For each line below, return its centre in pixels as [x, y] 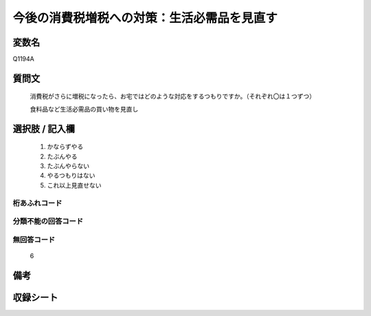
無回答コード [34, 240]
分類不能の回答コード [48, 222]
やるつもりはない [71, 176]
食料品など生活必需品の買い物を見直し [84, 109]
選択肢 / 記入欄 [44, 128]
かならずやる [65, 147]
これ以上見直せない [74, 185]
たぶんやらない [68, 166]
